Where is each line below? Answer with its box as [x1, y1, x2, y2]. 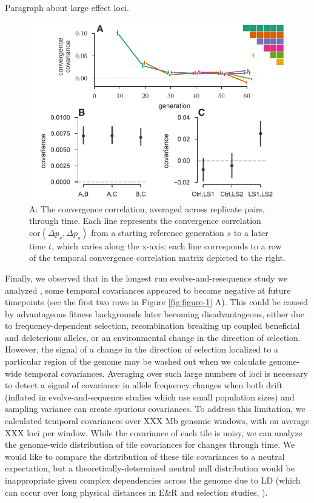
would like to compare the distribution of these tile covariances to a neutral [5, 450, 285, 462]
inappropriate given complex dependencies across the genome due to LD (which [5, 474, 301, 486]
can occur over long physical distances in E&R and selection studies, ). [5, 485, 268, 498]
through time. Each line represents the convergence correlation [29, 214, 261, 227]
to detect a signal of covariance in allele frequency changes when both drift [5, 379, 282, 391]
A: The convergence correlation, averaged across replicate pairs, [29, 202, 265, 215]
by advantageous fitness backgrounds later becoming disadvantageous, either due [5, 307, 305, 320]
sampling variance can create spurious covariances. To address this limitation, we [5, 402, 306, 415]
